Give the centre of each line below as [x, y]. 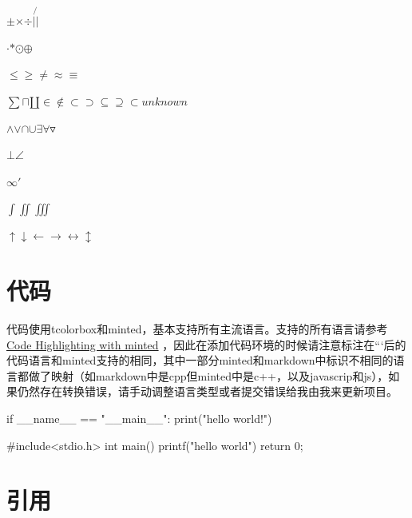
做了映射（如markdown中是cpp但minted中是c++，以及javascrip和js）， [208, 375]
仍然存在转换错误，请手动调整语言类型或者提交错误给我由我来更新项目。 [207, 391]
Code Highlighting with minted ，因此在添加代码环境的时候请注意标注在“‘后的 [206, 344]
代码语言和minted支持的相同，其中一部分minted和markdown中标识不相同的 [200, 360]
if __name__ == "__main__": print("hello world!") [139, 418]
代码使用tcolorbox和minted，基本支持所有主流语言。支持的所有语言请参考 [197, 329]
